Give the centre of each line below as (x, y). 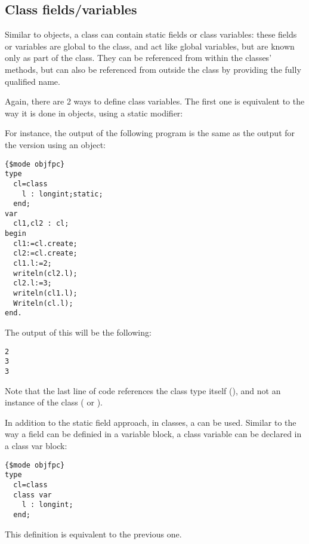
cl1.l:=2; (33, 264)
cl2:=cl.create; (45, 253)
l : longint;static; (62, 194)
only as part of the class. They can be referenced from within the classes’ (138, 58)
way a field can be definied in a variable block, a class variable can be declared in (153, 434)
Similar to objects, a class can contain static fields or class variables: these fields (151, 34)
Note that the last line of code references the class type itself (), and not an (143, 390)
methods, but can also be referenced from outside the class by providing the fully (153, 69)
